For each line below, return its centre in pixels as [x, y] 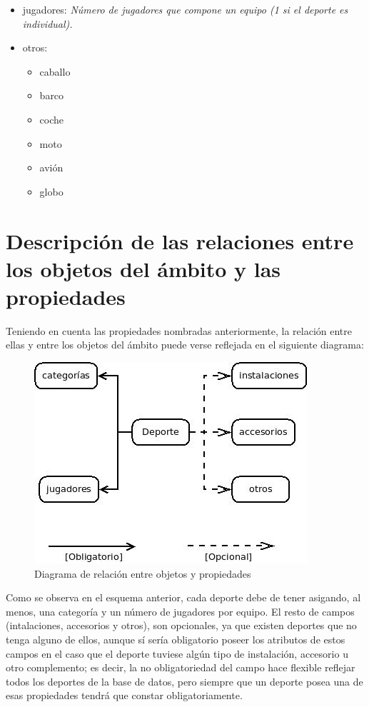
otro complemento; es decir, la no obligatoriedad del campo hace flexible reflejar [181, 667]
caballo [55, 71]
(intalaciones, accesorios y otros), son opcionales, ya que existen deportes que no [181, 625]
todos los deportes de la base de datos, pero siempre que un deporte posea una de [184, 681]
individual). [47, 23]
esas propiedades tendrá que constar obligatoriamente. [124, 695]
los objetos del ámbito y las [143, 268]
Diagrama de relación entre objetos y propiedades [143, 573]
